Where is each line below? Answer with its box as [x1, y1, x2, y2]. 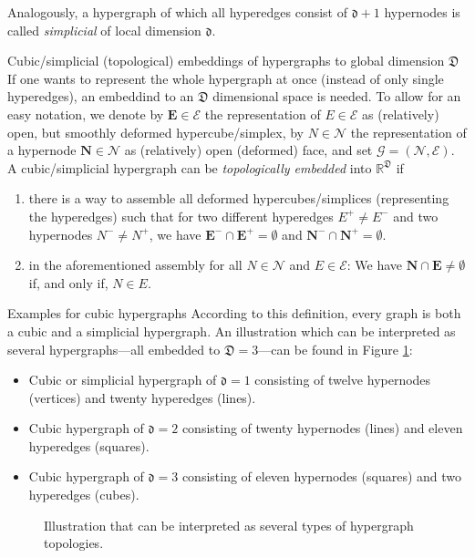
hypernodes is [384, 3, 460, 21]
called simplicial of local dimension [7, 20, 201, 39]
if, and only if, [28, 273, 108, 292]
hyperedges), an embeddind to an [7, 87, 194, 106]
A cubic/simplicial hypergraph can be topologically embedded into [7, 158, 372, 177]
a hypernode [7, 140, 77, 160]
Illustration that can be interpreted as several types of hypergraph [44, 515, 414, 534]
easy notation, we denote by [7, 104, 164, 123]
